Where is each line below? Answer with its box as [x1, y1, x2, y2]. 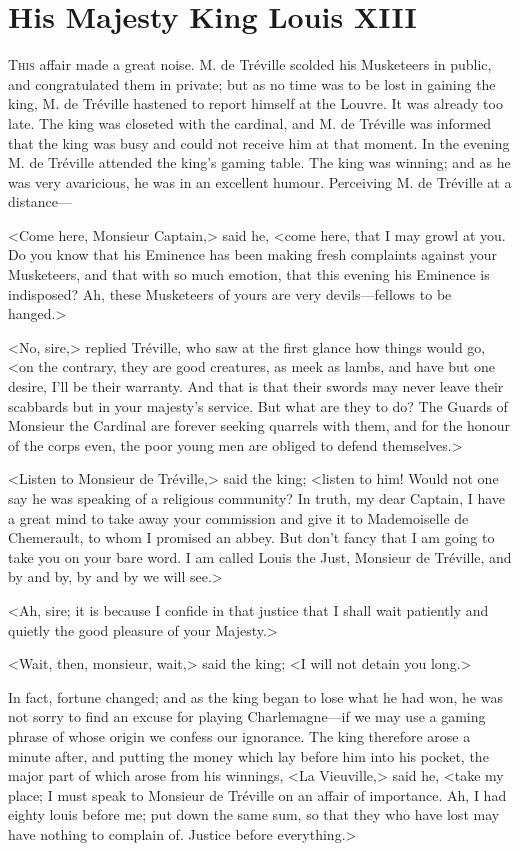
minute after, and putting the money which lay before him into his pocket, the [8, 745, 489, 766]
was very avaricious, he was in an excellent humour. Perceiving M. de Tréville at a [8, 171, 512, 192]
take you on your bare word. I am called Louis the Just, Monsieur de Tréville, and [8, 546, 512, 567]
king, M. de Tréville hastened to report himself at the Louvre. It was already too [8, 93, 503, 114]
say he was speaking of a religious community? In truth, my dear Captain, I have [8, 488, 506, 508]
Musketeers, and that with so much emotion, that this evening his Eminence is [8, 264, 490, 285]
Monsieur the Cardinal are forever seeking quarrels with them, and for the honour [8, 415, 510, 436]
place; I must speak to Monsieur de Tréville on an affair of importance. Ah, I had [8, 784, 507, 805]
